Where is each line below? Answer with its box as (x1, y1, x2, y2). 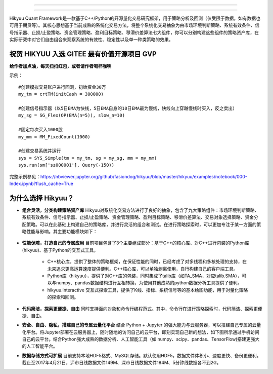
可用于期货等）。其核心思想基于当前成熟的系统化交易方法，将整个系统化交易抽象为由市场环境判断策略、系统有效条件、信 (9, 22, 260, 28)
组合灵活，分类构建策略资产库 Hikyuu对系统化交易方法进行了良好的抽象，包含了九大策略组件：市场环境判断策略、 (22, 207, 259, 213)
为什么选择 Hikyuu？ (9, 194, 74, 202)
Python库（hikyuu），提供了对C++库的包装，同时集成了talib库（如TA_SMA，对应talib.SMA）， (47, 273, 242, 279)
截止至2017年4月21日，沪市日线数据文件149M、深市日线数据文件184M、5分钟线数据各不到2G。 (22, 360, 221, 366)
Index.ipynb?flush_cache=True (9, 180, 73, 186)
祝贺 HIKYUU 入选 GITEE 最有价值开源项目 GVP (9, 50, 157, 58)
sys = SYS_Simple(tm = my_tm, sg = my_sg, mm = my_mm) (18, 155, 157, 161)
